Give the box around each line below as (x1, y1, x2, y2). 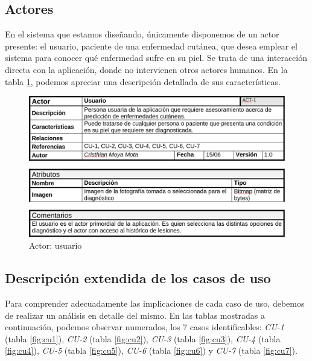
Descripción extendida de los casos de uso (5, 269, 271, 287)
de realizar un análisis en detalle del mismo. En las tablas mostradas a (5, 308, 265, 321)
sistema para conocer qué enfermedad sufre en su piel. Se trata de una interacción (5, 51, 308, 64)
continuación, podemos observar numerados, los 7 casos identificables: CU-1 (5, 321, 284, 333)
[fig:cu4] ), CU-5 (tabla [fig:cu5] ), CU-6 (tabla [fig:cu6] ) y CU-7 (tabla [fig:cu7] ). (5, 344, 298, 357)
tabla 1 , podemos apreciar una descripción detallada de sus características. (5, 75, 281, 88)
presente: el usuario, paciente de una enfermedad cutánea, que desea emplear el (5, 39, 298, 52)
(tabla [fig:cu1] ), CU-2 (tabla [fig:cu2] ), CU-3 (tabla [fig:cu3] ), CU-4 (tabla (5, 332, 281, 345)
